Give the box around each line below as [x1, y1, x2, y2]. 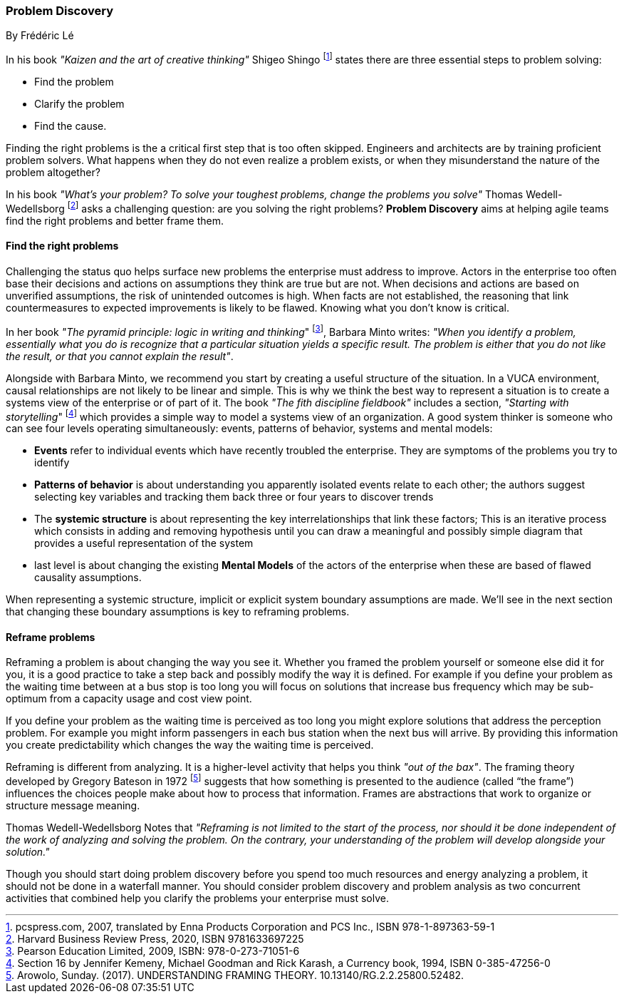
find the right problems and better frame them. [6, 214, 224, 227]
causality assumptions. [34, 571, 142, 584]
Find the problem [34, 76, 114, 88]
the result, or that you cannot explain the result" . [6, 349, 234, 362]
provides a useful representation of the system [34, 537, 254, 550]
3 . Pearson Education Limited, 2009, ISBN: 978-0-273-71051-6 [6, 945, 300, 958]
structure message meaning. [6, 799, 140, 812]
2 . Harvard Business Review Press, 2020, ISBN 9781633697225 [6, 933, 304, 946]
